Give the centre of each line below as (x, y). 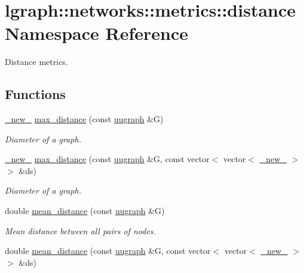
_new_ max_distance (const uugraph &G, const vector (107, 159)
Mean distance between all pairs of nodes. (80, 230)
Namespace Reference (96, 33)
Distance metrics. (36, 62)
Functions (35, 94)
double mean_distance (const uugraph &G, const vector (108, 251)
